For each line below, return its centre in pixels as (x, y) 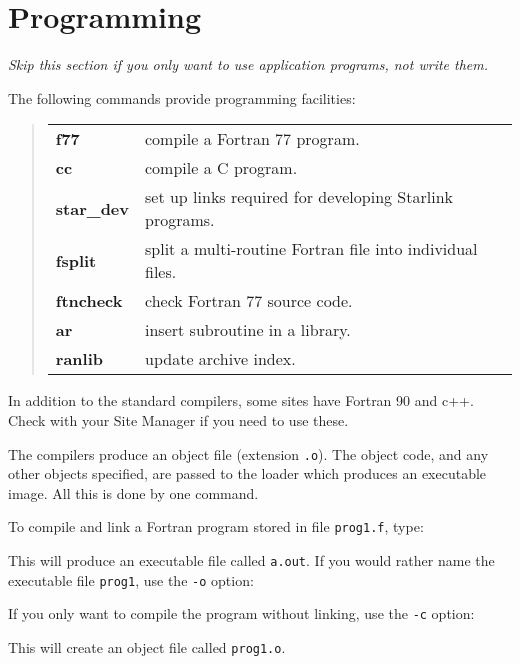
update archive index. (220, 359)
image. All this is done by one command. (133, 492)
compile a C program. (221, 168)
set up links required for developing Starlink (299, 197)
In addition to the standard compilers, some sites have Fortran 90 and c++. (241, 400)
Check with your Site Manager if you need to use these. (178, 419)
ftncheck (89, 301)
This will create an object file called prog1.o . (147, 646)
